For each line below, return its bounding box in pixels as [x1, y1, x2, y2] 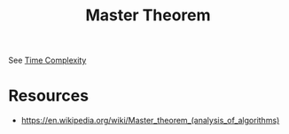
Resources [8, 86, 90, 106]
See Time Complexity [8, 55, 87, 66]
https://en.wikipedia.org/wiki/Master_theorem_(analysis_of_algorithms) [20, 115, 280, 126]
